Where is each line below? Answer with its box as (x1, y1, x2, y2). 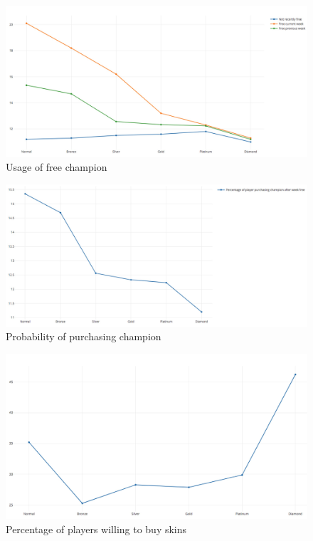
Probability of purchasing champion (6, 329, 161, 344)
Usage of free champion (6, 159, 107, 174)
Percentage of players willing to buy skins (6, 521, 187, 536)
